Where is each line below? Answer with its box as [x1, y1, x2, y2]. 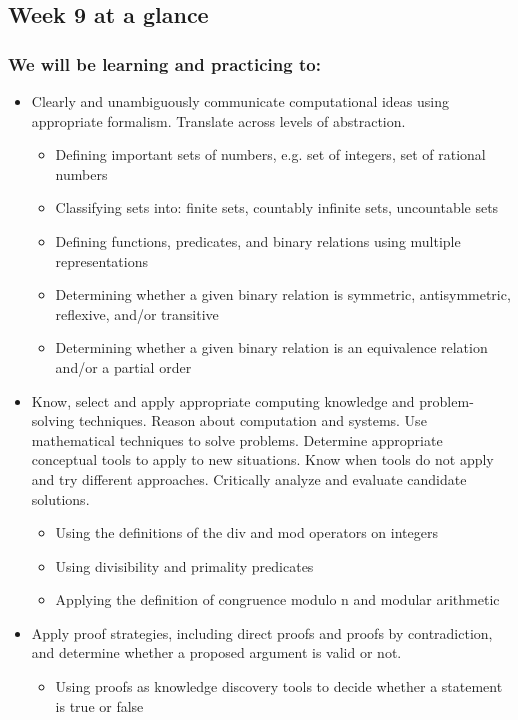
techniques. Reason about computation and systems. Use [78, 410, 427, 431]
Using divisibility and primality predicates [55, 555, 314, 576]
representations [55, 250, 148, 271]
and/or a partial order [55, 356, 192, 377]
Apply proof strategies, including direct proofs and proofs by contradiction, [31, 622, 493, 643]
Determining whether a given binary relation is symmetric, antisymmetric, [55, 284, 511, 305]
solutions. [31, 488, 90, 509]
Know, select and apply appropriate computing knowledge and [31, 390, 415, 411]
